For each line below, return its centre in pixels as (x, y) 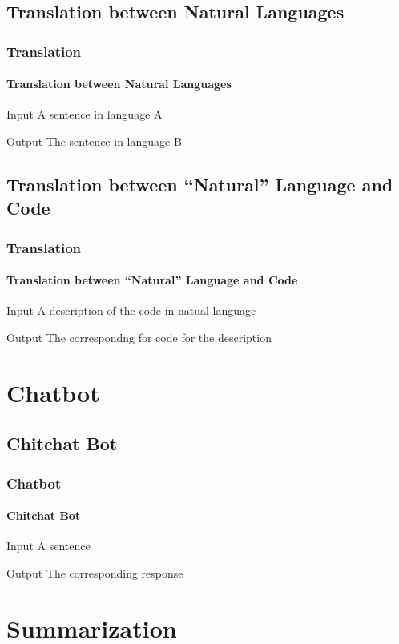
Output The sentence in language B (94, 141)
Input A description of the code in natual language (131, 310)
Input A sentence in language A (85, 114)
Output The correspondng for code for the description (139, 338)
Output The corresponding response (95, 573)
